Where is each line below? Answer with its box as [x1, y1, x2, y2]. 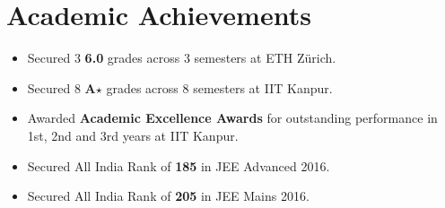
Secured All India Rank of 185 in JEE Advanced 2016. [27, 156, 330, 175]
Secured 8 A [27, 78, 96, 97]
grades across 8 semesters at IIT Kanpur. [106, 78, 333, 97]
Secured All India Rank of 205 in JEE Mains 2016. [27, 186, 310, 205]
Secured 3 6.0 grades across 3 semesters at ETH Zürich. [27, 48, 336, 67]
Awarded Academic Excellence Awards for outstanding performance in [27, 108, 438, 127]
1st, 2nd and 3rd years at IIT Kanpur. [27, 126, 239, 144]
